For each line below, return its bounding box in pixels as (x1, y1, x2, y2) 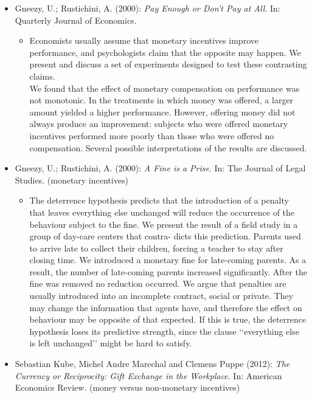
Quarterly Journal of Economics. (15, 13, 137, 26)
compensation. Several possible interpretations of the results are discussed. (29, 141, 307, 154)
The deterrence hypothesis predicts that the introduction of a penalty (29, 194, 289, 207)
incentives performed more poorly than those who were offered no (29, 129, 274, 142)
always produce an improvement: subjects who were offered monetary (29, 117, 288, 130)
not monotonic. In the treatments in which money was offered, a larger (29, 94, 294, 106)
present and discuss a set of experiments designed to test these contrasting (29, 58, 307, 70)
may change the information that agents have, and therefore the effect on (29, 301, 302, 314)
